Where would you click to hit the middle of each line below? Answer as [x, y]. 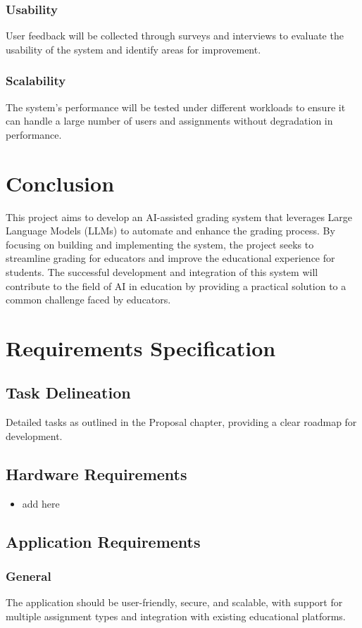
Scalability [36, 81]
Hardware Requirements [96, 473]
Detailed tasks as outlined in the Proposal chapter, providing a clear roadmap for [181, 422]
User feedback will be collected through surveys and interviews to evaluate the [175, 36]
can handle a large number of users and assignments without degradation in [169, 121]
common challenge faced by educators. [88, 300]
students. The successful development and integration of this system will [162, 271]
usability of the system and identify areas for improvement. [133, 49]
